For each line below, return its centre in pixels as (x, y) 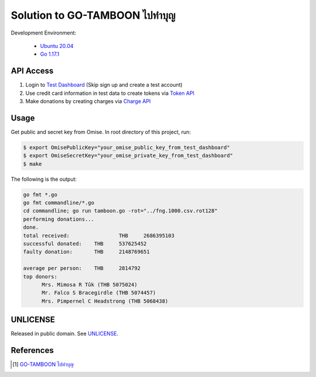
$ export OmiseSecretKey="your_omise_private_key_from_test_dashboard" (128, 156)
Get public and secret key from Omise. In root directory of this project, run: (101, 132)
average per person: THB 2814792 (82, 268)
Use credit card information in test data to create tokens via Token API (110, 93)
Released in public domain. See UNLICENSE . (65, 334)
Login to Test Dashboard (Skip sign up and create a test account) (104, 85)
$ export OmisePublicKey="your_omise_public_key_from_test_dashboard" (127, 147)
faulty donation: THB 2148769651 (87, 252)
